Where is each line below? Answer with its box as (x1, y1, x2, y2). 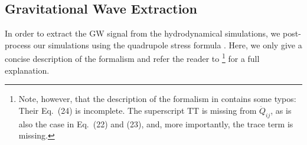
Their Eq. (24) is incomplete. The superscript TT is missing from (18, 104, 257, 116)
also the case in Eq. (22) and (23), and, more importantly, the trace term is (18, 117, 293, 130)
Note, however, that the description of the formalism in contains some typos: (18, 93, 296, 105)
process (5, 38, 31, 51)
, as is (270, 104, 292, 116)
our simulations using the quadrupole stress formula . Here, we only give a (33, 38, 302, 51)
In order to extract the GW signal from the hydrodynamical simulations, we (5, 27, 280, 39)
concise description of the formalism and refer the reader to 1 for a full (5, 51, 260, 65)
